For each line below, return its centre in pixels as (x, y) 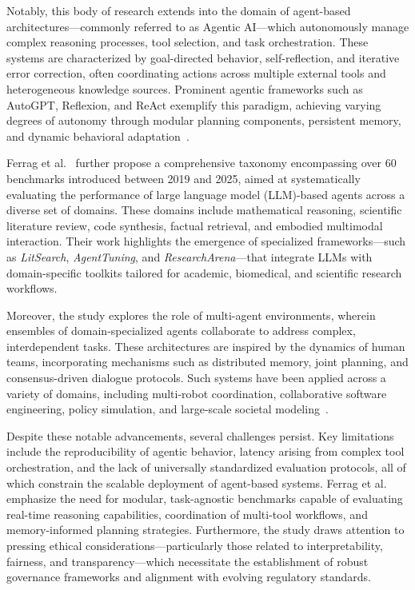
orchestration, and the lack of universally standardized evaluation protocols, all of (206, 467)
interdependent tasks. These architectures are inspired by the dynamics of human (206, 346)
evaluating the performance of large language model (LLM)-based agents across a (206, 194)
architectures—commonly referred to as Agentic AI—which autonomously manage (208, 26)
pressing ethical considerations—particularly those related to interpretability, (195, 545)
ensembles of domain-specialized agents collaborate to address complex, (181, 331)
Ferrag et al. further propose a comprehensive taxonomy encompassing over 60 (202, 163)
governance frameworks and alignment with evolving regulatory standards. (189, 577)
